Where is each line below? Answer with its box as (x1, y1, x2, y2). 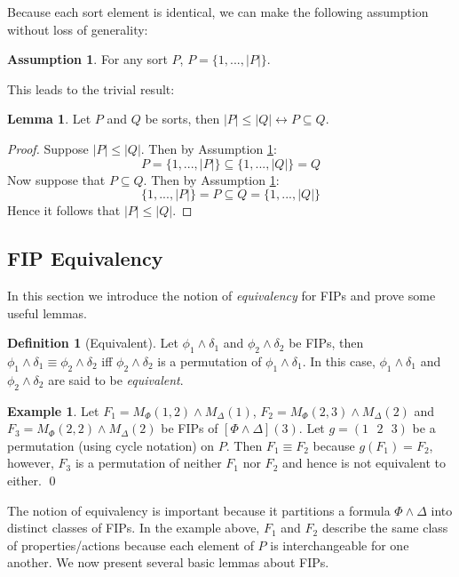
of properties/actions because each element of (7, 535, 254, 554)
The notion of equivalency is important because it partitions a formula (7, 501, 391, 519)
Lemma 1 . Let (7, 109, 91, 128)
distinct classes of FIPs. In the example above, (7, 518, 260, 537)
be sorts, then (145, 109, 220, 128)
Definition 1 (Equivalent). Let (7, 333, 178, 352)
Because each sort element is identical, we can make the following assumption (7, 3, 429, 20)
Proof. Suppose (7, 139, 89, 157)
